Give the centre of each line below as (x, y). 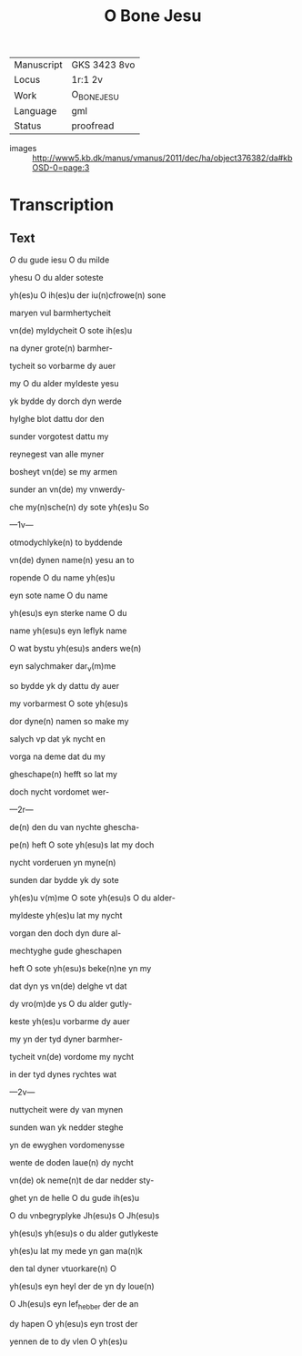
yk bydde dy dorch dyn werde (66, 401)
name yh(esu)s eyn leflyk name (68, 631)
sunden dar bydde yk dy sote (65, 880)
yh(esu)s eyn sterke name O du (68, 613)
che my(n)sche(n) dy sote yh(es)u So (80, 508)
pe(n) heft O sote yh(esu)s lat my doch (82, 845)
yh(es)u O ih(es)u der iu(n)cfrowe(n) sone (88, 295)
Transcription (62, 205)
